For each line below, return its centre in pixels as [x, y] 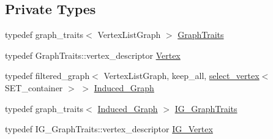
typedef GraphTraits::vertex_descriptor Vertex [93, 55]
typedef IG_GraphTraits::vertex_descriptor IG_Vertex [109, 129]
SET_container [34, 87]
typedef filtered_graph [47, 76]
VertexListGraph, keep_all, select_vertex [181, 76]
